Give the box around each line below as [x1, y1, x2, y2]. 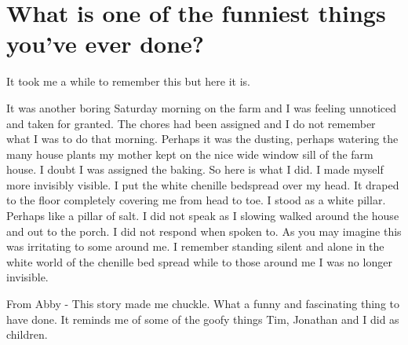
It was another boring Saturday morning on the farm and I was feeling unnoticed [6, 99, 396, 116]
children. [6, 326, 48, 343]
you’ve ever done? [6, 28, 205, 60]
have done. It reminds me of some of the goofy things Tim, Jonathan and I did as [6, 310, 399, 327]
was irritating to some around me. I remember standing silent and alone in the [6, 238, 384, 255]
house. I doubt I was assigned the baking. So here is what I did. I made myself [6, 161, 384, 178]
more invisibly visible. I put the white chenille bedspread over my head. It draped [6, 176, 399, 193]
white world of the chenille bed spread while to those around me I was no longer [6, 253, 392, 270]
